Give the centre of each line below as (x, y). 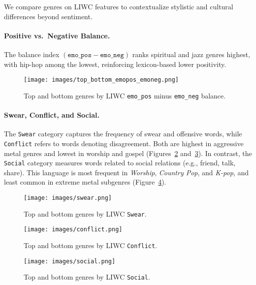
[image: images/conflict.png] (73, 230)
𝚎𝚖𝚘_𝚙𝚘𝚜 (80, 55)
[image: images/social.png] (70, 261)
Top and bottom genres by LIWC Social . (87, 277)
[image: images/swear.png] (68, 198)
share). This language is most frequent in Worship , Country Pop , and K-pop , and (126, 172)
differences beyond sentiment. (48, 16)
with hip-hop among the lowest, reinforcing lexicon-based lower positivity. (115, 64)
